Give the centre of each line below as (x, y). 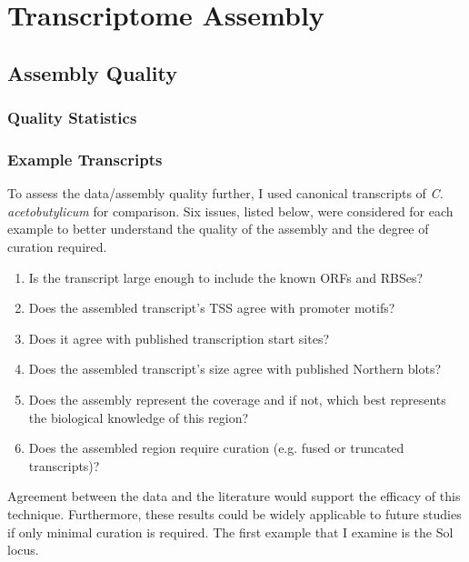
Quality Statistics (72, 118)
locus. (23, 550)
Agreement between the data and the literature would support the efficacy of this (234, 496)
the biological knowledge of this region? (139, 417)
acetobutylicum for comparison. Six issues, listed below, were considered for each (230, 211)
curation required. (57, 246)
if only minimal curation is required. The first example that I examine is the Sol (230, 532)
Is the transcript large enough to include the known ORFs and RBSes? (226, 277)
